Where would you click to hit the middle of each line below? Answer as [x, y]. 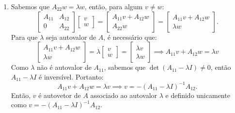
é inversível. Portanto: [71, 76]
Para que [24, 37]
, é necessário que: [130, 37]
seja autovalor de [71, 37]
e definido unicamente [198, 95]
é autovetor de [60, 95]
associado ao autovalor [124, 95]
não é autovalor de [64, 67]
